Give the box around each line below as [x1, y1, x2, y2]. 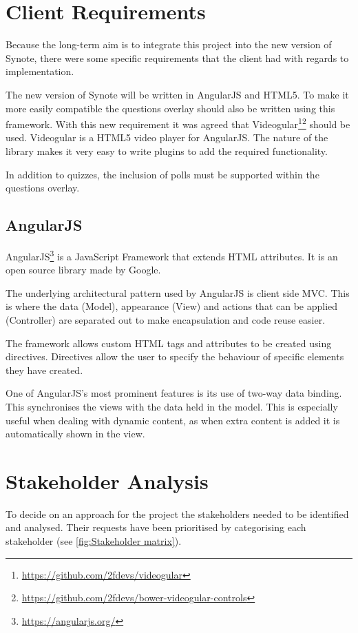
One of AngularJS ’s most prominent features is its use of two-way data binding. [6, 386, 342, 400]
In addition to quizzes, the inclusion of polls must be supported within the [6, 167, 319, 181]
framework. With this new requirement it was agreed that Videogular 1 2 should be [6, 115, 350, 131]
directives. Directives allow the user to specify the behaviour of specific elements [6, 349, 344, 364]
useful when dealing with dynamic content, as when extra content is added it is [6, 413, 340, 427]
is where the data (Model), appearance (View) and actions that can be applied [6, 299, 338, 313]
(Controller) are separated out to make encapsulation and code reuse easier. [6, 312, 326, 326]
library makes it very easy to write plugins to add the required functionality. [6, 143, 328, 158]
